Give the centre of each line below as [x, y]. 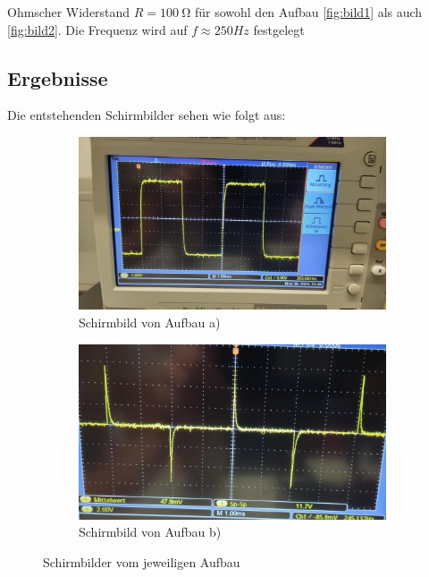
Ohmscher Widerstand [69, 12]
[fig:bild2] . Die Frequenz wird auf [97, 29]
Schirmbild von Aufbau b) [150, 532]
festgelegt [279, 29]
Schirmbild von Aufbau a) [150, 322]
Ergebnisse [58, 77]
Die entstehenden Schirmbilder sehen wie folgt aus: [147, 115]
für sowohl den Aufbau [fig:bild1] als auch [308, 12]
